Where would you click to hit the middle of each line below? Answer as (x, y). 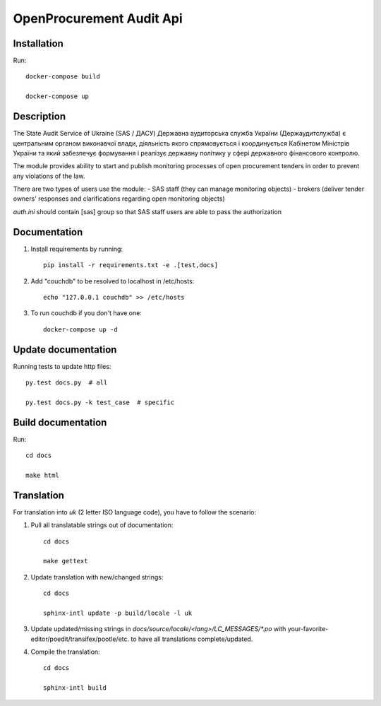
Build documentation (60, 422)
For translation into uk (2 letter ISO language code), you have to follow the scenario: (135, 512)
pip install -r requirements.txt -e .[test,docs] (131, 265)
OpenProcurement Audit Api (98, 18)
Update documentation (65, 349)
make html (42, 475)
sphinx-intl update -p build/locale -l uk (118, 613)
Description (40, 117)
